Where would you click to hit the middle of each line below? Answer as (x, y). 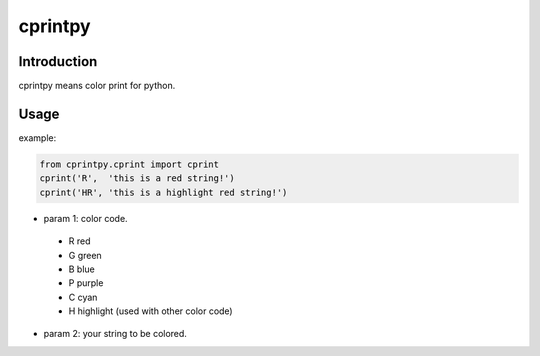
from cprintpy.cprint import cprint (129, 164)
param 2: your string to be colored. (115, 334)
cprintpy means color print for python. (97, 86)
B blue (81, 269)
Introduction (58, 61)
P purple (86, 283)
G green (85, 255)
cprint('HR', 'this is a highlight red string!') (163, 192)
